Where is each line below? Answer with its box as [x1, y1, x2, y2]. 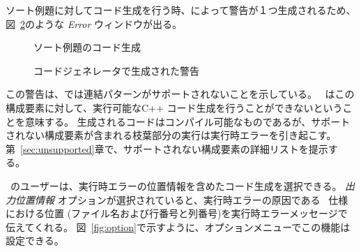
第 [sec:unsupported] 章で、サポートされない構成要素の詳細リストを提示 [6, 141, 328, 156]
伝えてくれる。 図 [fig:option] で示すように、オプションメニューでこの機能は [6, 219, 351, 234]
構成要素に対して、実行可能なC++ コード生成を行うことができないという [6, 100, 343, 114]
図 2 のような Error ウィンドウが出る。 [6, 16, 182, 31]
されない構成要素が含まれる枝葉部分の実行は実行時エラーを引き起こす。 [6, 128, 337, 142]
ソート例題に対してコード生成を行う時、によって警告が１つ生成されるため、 [6, 3, 356, 17]
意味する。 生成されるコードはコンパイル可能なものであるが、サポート [24, 114, 351, 128]
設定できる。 [6, 233, 64, 248]
